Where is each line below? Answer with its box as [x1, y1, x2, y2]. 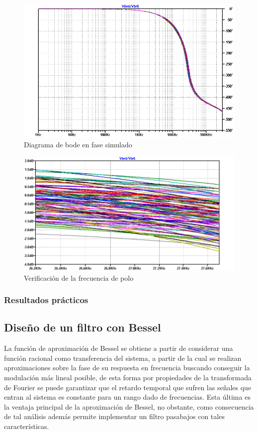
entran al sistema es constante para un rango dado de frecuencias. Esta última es [4, 392, 251, 402]
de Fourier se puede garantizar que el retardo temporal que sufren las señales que [4, 382, 252, 392]
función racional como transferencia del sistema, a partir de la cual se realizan [4, 352, 242, 363]
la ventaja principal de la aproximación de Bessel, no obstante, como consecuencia [4, 401, 254, 412]
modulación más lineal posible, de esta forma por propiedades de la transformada [4, 372, 252, 382]
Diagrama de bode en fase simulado [24, 139, 132, 149]
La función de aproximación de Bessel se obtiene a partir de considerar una [4, 343, 233, 353]
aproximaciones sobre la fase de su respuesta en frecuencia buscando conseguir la [4, 362, 250, 373]
